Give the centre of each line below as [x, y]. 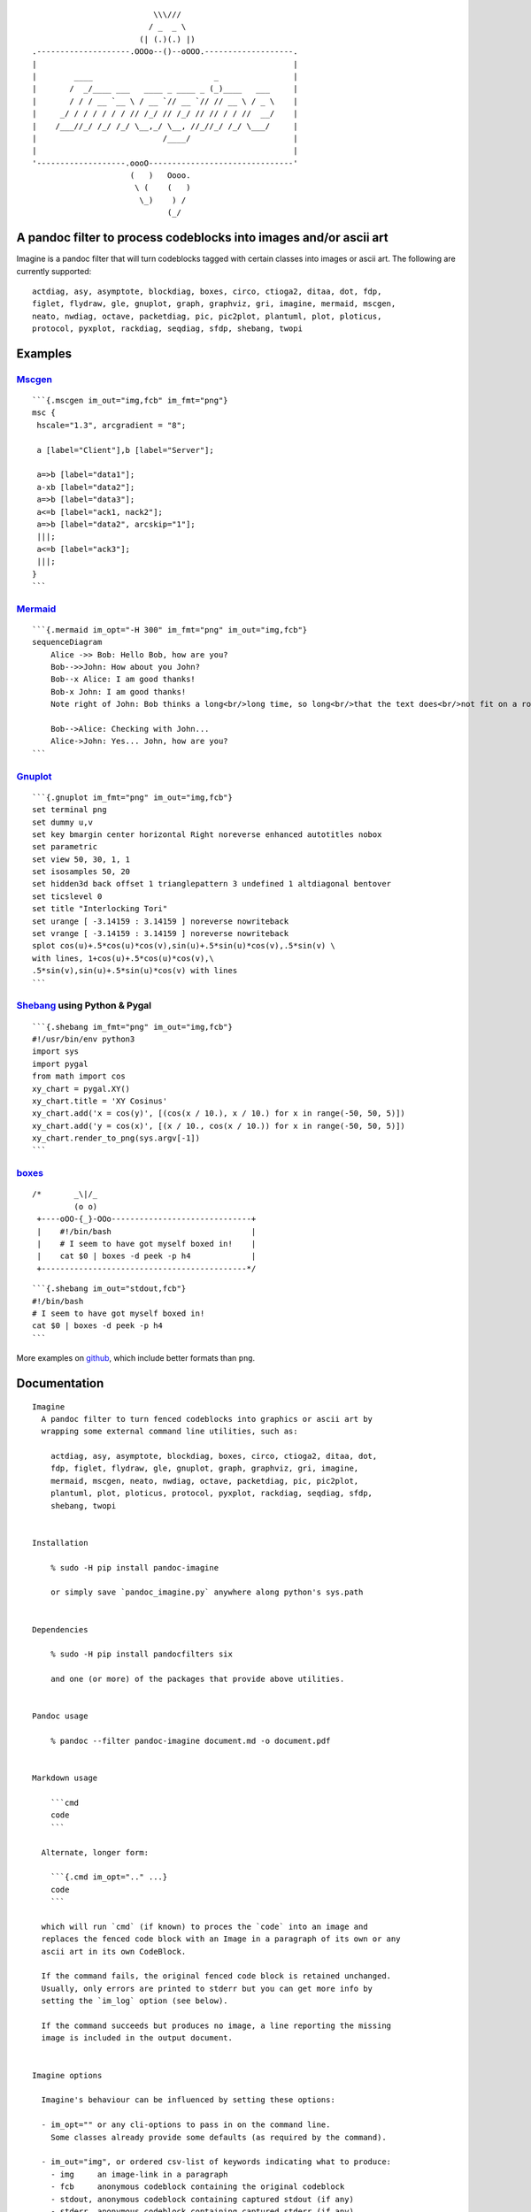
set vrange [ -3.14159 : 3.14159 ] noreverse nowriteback [161, 934]
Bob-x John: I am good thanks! [118, 691]
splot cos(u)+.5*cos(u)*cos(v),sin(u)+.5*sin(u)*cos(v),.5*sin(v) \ [184, 946]
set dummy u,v [62, 822]
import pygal [60, 1064]
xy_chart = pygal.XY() [81, 1089]
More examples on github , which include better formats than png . [136, 1358]
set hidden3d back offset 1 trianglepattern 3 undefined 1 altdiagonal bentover [212, 884]
